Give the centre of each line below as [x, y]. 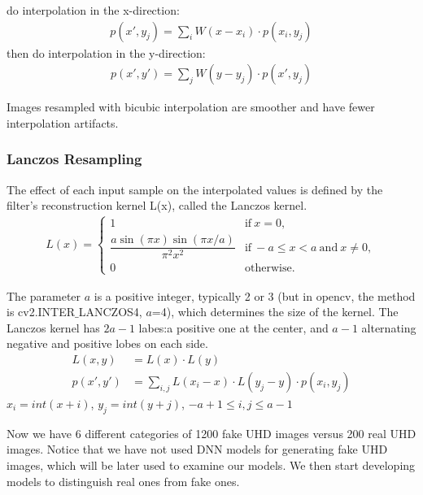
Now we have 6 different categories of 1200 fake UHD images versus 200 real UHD [211, 433]
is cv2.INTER [41, 312]
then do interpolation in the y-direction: [106, 52]
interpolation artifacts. [63, 122]
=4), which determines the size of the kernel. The [275, 312]
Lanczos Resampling [74, 159]
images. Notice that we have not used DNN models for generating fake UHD [197, 449]
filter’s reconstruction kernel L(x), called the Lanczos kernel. [157, 205]
